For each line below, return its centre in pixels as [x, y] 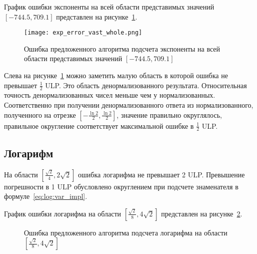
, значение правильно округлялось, [169, 114]
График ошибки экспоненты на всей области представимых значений [109, 7]
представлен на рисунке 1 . [97, 16]
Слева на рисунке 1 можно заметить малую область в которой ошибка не [116, 75]
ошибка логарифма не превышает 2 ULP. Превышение [161, 174]
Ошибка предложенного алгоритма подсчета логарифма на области [126, 232]
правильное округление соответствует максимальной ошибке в [99, 125]
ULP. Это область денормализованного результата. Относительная [146, 85]
